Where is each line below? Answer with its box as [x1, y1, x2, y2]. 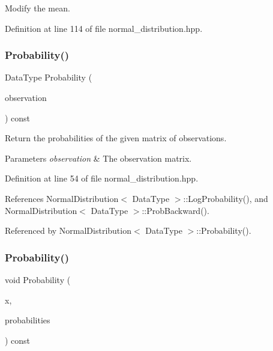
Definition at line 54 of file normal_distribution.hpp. [5, 172, 199, 185]
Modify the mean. [5, 2, 70, 14]
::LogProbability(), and [183, 192, 268, 204]
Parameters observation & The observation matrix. [5, 151, 192, 164]
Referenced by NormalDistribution [5, 224, 131, 237]
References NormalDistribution [5, 192, 119, 204]
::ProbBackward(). [142, 204, 209, 216]
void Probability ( [5, 273, 71, 285]
